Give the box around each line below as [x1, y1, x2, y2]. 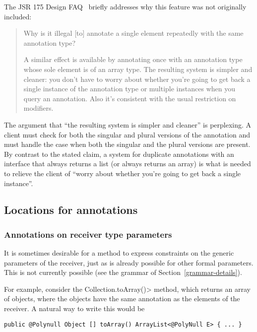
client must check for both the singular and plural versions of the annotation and [4, 129, 250, 139]
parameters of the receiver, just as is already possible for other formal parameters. [4, 257, 254, 267]
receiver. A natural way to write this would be [4, 303, 145, 314]
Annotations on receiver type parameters [4, 228, 172, 240]
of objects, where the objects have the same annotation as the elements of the [4, 293, 240, 304]
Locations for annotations [4, 202, 138, 217]
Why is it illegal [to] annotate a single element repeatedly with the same [23, 28, 244, 38]
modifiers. [23, 103, 54, 113]
